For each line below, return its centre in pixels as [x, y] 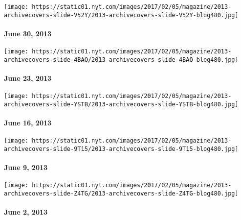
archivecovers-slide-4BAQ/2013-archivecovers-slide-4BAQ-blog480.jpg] [121, 60]
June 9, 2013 [26, 167]
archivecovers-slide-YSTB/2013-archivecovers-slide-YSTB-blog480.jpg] [121, 104]
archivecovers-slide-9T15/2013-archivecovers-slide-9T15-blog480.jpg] [121, 149]
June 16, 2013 [28, 123]
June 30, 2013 [28, 33]
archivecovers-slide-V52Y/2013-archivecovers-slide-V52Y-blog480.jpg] [121, 15]
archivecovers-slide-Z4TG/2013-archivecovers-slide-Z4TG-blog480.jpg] [121, 194]
